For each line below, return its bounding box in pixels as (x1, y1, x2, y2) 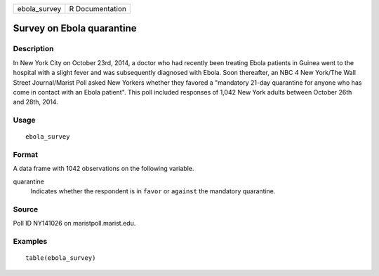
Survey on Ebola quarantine (13, 22, 137, 34)
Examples (13, 237, 48, 247)
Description (13, 44, 54, 54)
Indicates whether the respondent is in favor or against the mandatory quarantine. (30, 187, 276, 195)
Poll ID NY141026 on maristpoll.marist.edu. (13, 219, 136, 228)
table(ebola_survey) (25, 254, 96, 262)
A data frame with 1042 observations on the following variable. (13, 165, 194, 173)
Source (13, 204, 39, 214)
